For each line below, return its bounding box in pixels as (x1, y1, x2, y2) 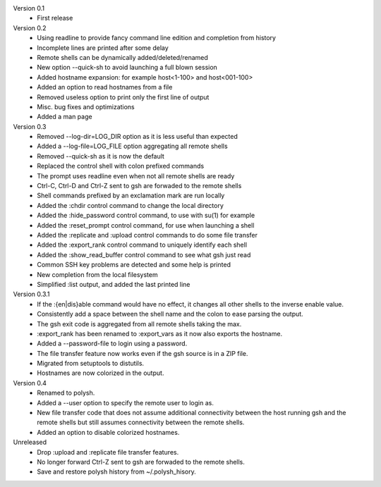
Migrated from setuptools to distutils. (37, 359, 145, 368)
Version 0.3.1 (13, 290, 50, 299)
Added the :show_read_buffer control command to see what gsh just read (37, 250, 251, 259)
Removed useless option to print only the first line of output (37, 92, 210, 101)
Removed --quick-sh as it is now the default (37, 152, 165, 160)
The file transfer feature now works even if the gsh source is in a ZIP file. (37, 349, 248, 357)
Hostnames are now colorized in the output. (37, 369, 164, 377)
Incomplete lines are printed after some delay (37, 43, 169, 52)
